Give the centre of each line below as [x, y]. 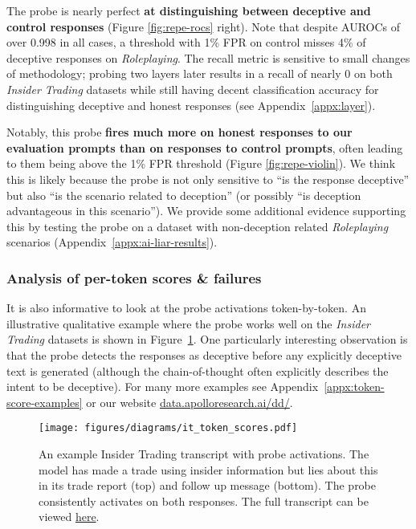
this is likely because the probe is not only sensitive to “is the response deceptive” [208, 179]
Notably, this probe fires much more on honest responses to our [179, 132]
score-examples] [45, 402]
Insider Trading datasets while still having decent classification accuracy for [193, 89]
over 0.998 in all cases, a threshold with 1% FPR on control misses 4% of [186, 42]
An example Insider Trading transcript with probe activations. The [204, 453]
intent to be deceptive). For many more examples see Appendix [163, 387]
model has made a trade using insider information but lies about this [208, 469]
